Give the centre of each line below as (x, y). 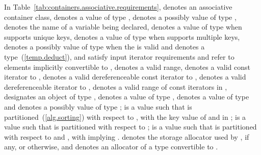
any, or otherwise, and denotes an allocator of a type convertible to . (111, 147)
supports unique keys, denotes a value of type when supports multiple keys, (122, 36)
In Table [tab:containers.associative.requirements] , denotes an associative (118, 7)
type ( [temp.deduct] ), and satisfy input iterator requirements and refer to (119, 56)
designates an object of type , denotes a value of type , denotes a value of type (127, 97)
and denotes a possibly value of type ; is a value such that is (98, 106)
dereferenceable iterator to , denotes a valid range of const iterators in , (116, 86)
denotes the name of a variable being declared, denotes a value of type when (123, 27)
